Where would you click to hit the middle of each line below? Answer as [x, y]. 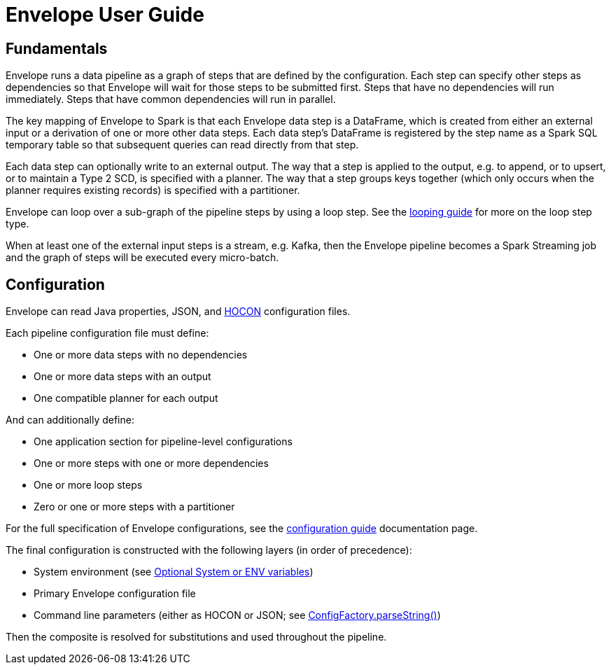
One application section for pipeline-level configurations [163, 442]
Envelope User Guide [105, 15]
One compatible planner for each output [126, 398]
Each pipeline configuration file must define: [107, 333]
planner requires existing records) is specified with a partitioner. [153, 190]
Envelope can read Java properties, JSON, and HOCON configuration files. [178, 312]
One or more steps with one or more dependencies [151, 463]
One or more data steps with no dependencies [141, 355]
